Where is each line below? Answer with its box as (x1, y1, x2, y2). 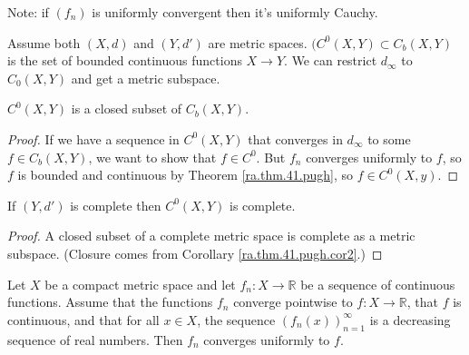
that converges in (248, 129, 343, 148)
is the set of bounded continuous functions (7, 51, 242, 70)
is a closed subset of (71, 99, 182, 118)
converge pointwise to (233, 292, 353, 311)
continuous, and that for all (7, 310, 160, 329)
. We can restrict (284, 51, 377, 70)
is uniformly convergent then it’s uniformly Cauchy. (92, 3, 378, 21)
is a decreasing (369, 310, 451, 329)
